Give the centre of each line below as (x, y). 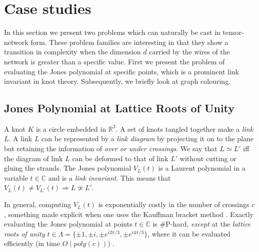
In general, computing (38, 204)
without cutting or (208, 158)
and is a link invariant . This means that (109, 177)
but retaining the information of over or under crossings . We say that (111, 148)
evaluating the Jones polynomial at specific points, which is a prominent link (121, 71)
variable (16, 177)
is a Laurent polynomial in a (202, 168)
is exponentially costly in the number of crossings (174, 204)
